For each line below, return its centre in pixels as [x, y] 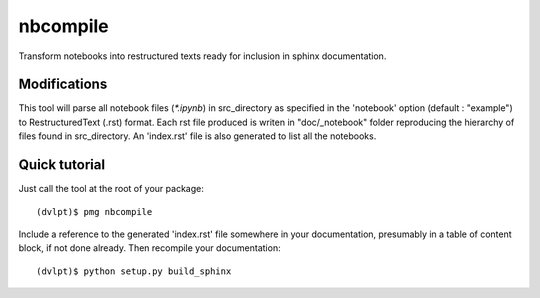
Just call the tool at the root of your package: [111, 189]
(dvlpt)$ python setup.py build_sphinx [134, 271]
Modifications [63, 84]
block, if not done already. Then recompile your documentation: [149, 248]
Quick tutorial [61, 165]
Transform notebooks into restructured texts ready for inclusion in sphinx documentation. [202, 56]
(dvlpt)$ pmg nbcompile [94, 211]
